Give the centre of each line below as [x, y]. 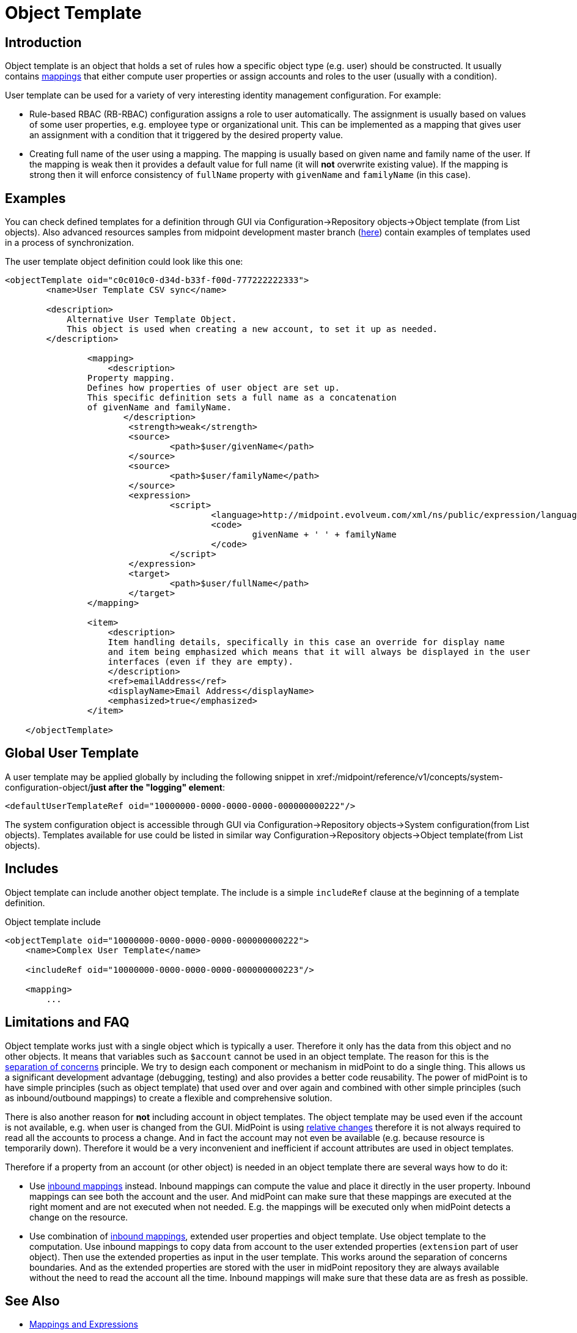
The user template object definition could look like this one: [124, 262]
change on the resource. [79, 1217]
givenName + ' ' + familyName [324, 535]
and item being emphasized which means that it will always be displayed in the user [319, 652]
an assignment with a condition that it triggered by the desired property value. [186, 135]
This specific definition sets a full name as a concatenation [242, 398]
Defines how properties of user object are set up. [213, 388]
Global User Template [72, 753]
